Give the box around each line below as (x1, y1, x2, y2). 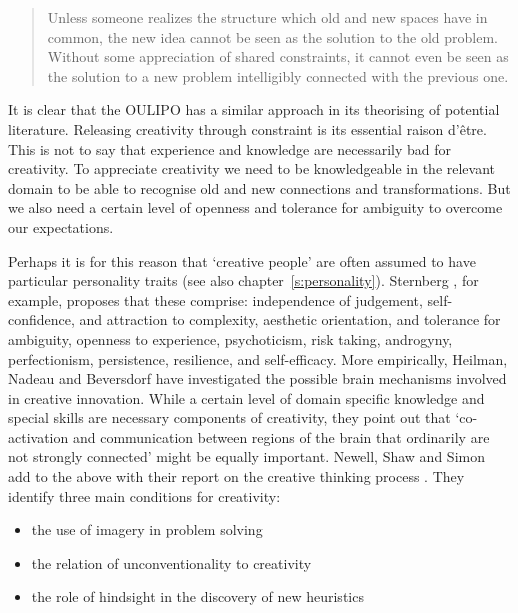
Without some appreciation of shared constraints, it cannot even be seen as (47, 46, 509, 67)
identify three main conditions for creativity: (8, 485, 281, 506)
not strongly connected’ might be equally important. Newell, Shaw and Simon (8, 446, 485, 467)
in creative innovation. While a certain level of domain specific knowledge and (8, 387, 485, 408)
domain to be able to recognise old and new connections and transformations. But (8, 177, 511, 198)
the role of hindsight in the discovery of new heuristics (31, 586, 364, 607)
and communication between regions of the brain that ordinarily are (72, 426, 490, 447)
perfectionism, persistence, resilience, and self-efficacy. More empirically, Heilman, (8, 348, 508, 369)
